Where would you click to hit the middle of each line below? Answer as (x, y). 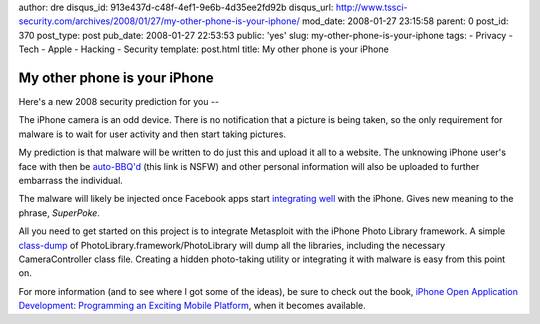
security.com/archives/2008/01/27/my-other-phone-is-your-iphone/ (159, 21)
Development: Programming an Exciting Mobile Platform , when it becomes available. (192, 306)
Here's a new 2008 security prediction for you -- (119, 102)
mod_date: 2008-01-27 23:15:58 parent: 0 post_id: (405, 21)
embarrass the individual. (71, 181)
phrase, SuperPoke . (59, 212)
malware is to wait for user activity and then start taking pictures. (152, 134)
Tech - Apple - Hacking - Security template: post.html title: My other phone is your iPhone (203, 49)
